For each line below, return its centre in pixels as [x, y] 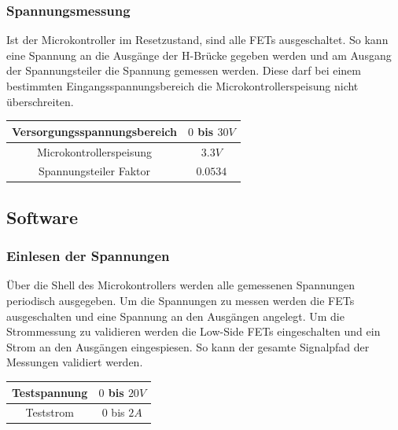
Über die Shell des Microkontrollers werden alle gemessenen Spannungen [181, 285]
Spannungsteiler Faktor [94, 171]
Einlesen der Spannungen [88, 256]
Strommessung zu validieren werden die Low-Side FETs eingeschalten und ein [193, 331]
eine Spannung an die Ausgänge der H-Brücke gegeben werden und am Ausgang [199, 55]
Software [42, 217]
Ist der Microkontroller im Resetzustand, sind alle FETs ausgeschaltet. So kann [197, 40]
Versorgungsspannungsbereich [94, 131]
